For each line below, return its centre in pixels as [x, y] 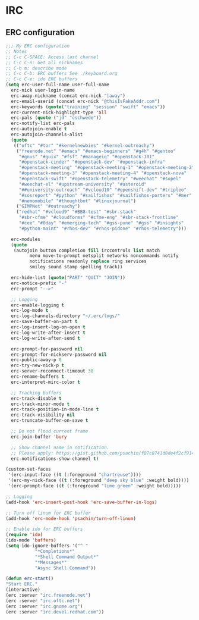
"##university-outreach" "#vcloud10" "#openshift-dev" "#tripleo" [102, 190]
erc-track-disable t [36, 398]
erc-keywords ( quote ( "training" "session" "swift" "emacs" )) [88, 107]
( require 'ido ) [24, 535]
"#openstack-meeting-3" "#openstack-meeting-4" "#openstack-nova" [102, 173]
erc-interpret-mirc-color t [46, 382]
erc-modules [26, 239]
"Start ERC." [22, 584]
